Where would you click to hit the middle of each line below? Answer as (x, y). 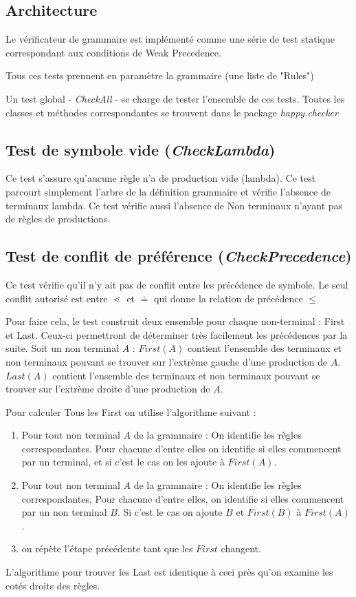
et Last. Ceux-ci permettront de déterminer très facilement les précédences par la (177, 334)
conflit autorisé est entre (57, 298)
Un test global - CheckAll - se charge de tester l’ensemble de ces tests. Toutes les (175, 98)
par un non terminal (64, 512)
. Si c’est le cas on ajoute (170, 512)
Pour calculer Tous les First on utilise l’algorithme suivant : (131, 411)
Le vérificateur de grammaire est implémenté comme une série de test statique (170, 39)
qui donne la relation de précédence (229, 298)
